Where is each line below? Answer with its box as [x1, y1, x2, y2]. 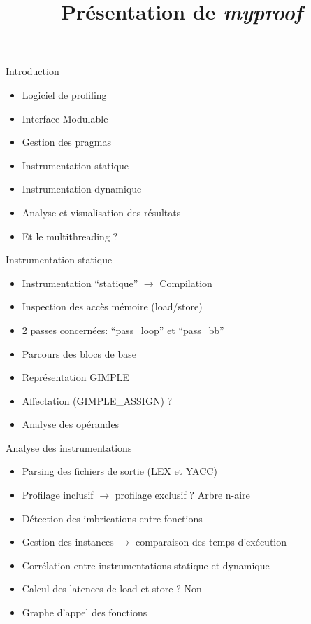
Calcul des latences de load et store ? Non [22, 581, 202, 596]
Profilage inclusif [22, 487, 94, 502]
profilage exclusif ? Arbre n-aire [115, 487, 250, 502]
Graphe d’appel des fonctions [22, 605, 147, 620]
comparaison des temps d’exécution [135, 534, 287, 549]
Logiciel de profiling [22, 87, 107, 102]
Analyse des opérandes [22, 417, 120, 431]
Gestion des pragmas [22, 134, 111, 149]
